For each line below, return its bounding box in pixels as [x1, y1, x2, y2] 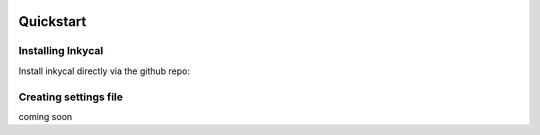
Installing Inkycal [18, 44, 104, 58]
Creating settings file [18, 90, 124, 104]
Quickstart [18, 13, 87, 30]
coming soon [18, 110, 73, 122]
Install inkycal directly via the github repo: [18, 65, 190, 77]
